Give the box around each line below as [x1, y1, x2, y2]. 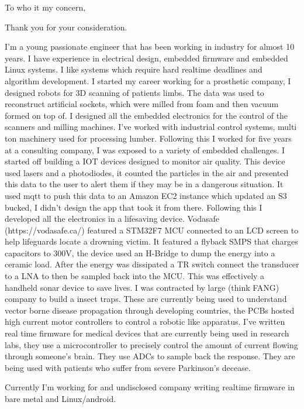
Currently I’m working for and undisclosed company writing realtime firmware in [5, 381, 295, 393]
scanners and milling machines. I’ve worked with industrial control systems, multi [5, 121, 297, 133]
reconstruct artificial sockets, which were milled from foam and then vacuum [5, 98, 279, 110]
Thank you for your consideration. [5, 20, 127, 33]
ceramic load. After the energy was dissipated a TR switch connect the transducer [5, 258, 299, 270]
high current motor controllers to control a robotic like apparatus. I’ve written [5, 315, 285, 328]
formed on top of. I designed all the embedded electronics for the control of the [5, 109, 288, 121]
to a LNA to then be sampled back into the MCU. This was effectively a [5, 270, 265, 282]
